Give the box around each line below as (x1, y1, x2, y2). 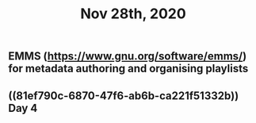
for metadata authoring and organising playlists (8, 62, 249, 75)
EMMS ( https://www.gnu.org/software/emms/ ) (8, 49, 247, 63)
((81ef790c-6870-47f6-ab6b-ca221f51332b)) (8, 89, 239, 102)
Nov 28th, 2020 (80, 5, 186, 23)
